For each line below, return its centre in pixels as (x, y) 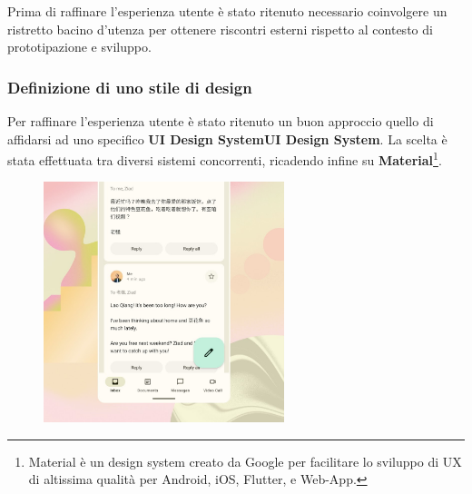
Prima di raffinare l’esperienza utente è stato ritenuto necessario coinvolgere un (227, 11)
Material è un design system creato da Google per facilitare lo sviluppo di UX (245, 461)
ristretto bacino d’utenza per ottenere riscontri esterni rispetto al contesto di (220, 29)
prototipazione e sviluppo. (79, 47)
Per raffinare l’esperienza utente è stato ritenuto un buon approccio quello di (221, 121)
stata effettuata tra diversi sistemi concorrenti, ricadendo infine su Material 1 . (225, 158)
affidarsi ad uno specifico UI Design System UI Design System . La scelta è (227, 138)
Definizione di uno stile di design (130, 87)
